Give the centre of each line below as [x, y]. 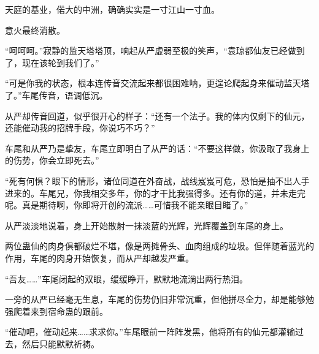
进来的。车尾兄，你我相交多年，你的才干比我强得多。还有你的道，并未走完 [155, 193]
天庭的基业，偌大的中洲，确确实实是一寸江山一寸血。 [112, 9]
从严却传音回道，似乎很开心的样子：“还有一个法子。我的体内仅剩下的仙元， [157, 115]
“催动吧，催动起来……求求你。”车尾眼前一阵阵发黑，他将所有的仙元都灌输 [150, 332]
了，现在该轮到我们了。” [52, 62]
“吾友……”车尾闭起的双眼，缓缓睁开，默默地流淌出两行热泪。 [126, 278]
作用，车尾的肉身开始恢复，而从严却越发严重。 [99, 258]
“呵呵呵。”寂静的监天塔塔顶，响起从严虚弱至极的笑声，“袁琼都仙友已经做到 [155, 51]
